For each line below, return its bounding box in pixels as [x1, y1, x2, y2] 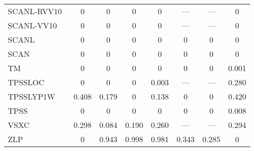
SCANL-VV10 [8, 20, 57, 31]
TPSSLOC [8, 76, 45, 88]
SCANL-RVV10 [8, 5, 62, 17]
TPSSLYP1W [8, 91, 56, 102]
